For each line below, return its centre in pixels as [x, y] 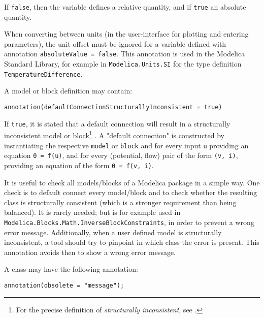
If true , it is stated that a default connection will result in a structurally [117, 123]
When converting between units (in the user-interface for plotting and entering [126, 34]
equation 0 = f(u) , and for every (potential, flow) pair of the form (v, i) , [121, 155]
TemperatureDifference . [43, 73]
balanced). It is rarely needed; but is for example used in [92, 212]
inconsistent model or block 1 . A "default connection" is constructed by [114, 134]
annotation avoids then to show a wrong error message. [90, 252]
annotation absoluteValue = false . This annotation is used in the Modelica [125, 54]
